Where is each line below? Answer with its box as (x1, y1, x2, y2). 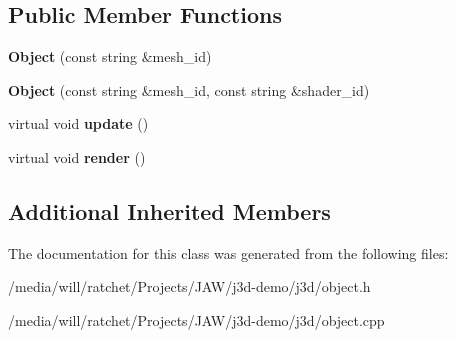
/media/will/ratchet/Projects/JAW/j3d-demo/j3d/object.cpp (8, 309, 385, 330)
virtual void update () (8, 113, 149, 134)
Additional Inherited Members (8, 195, 331, 226)
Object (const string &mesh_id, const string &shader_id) (8, 79, 370, 100)
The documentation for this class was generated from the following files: (8, 242, 449, 263)
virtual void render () (8, 146, 146, 167)
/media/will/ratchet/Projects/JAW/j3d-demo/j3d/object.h (8, 276, 371, 297)
